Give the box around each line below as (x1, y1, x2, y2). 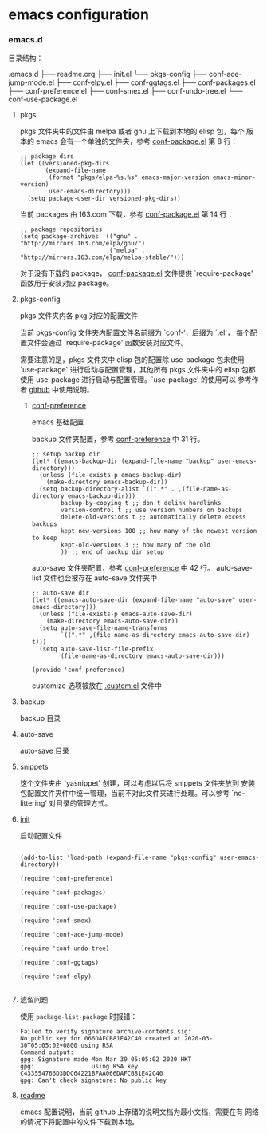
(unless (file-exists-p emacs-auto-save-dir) (38, 610, 193, 619)
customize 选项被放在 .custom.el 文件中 (31, 681, 162, 690)
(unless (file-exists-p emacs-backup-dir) (38, 472, 183, 479)
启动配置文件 (19, 831, 62, 841)
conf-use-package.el (8, 94, 78, 105)
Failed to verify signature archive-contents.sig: (19, 1028, 192, 1036)
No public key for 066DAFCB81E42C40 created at (19, 1035, 181, 1043)
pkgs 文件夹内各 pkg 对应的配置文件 (19, 311, 139, 320)
